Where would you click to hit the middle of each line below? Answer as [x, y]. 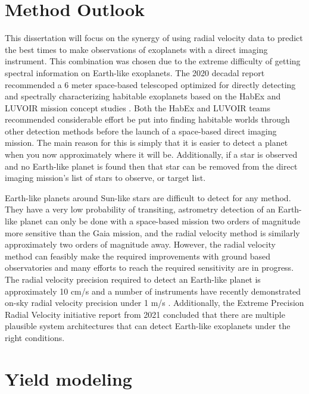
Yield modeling [68, 378]
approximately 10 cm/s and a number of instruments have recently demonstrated [153, 291]
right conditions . [35, 337]
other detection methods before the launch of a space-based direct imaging [141, 131]
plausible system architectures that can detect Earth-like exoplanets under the [148, 326]
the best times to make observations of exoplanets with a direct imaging [136, 49]
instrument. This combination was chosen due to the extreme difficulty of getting [153, 61]
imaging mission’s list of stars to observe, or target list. [105, 178]
